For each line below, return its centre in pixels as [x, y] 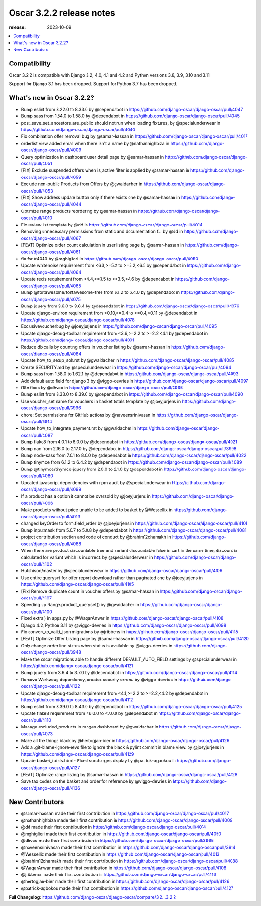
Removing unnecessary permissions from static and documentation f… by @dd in [102, 231]
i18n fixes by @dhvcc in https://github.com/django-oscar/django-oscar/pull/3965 [102, 388]
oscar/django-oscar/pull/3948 [51, 652]
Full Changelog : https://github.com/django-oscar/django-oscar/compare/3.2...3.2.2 [93, 897]
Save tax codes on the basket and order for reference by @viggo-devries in [96, 781]
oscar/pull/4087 [37, 435]
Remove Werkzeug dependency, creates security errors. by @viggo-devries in [99, 679]
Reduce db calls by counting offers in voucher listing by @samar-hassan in [95, 347]
